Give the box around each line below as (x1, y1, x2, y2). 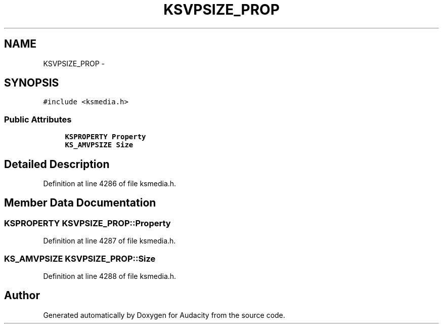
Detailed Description (4, 157, 110, 171)
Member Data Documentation (4, 196, 156, 210)
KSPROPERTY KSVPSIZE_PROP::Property (4, 218, 171, 228)
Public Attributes (4, 114, 72, 125)
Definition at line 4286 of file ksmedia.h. (43, 179, 176, 188)
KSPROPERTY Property (65, 133, 146, 141)
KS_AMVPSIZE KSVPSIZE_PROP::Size (4, 253, 156, 264)
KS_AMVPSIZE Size (65, 141, 134, 149)
